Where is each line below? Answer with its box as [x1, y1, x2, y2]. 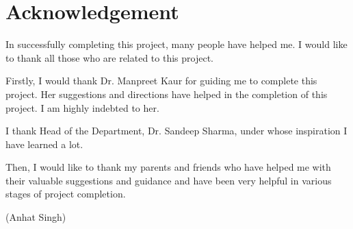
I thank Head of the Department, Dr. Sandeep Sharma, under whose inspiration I [5, 123, 348, 138]
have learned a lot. [5, 136, 83, 151]
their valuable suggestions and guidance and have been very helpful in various [5, 173, 332, 187]
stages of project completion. [5, 186, 126, 201]
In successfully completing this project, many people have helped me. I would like [5, 37, 348, 51]
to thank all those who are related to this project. [5, 50, 213, 64]
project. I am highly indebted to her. [5, 100, 159, 114]
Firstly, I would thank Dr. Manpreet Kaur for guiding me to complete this [5, 73, 317, 88]
